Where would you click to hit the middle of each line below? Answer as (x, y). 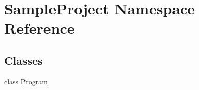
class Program (26, 81)
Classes (23, 60)
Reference (40, 28)
